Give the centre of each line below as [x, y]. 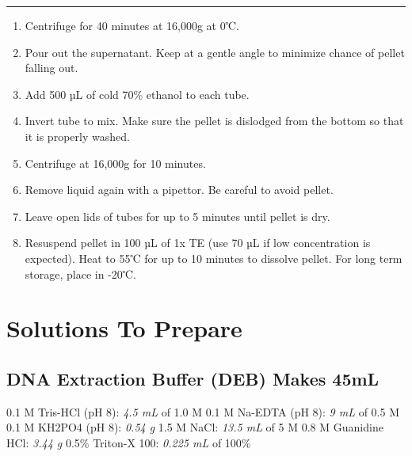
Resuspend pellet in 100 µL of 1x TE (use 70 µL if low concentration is [198, 243]
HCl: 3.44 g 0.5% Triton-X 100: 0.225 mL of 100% [129, 442]
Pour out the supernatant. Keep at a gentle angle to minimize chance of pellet [215, 52]
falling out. [51, 68]
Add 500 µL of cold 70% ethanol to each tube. [137, 94]
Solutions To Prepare [124, 328]
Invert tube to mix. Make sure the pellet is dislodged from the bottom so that [214, 121]
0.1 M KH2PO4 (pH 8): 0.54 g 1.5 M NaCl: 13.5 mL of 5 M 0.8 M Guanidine [195, 427]
